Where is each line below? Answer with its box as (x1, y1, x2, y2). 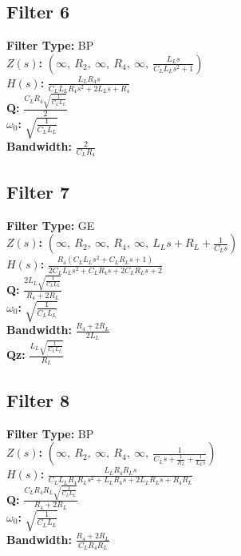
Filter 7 (6, 179, 70, 203)
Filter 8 (6, 387, 70, 412)
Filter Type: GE (6, 216, 95, 233)
